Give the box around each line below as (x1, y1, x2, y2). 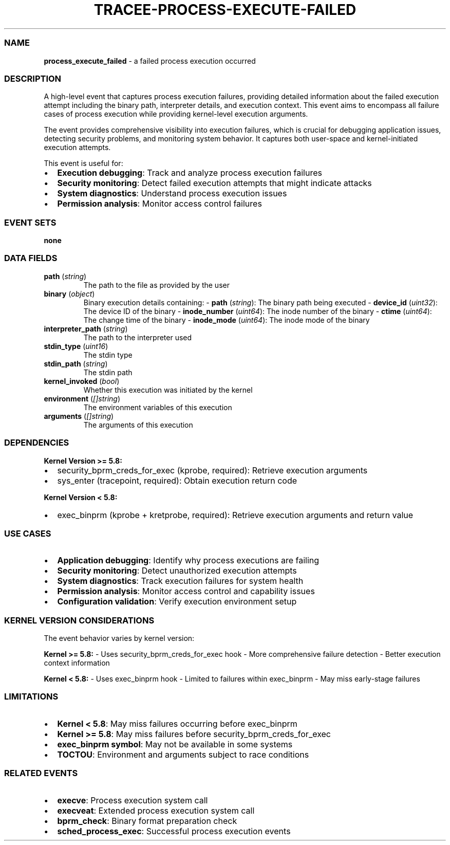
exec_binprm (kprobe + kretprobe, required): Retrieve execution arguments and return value (57, 509, 414, 520)
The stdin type (83, 350, 133, 359)
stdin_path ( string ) (44, 359, 108, 368)
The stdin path (83, 368, 133, 377)
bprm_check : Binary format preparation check (57, 815, 237, 826)
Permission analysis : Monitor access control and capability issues (57, 586, 315, 597)
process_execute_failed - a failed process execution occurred (44, 56, 256, 65)
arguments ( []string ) (44, 411, 114, 420)
